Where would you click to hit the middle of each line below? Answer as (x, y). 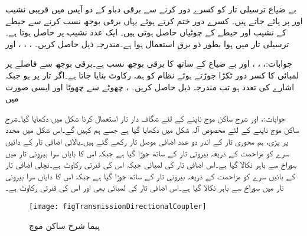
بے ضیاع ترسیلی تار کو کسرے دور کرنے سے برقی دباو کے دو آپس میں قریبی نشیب (151, 9)
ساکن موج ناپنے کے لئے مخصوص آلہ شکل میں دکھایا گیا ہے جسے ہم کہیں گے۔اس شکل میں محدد (152, 130)
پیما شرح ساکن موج (65, 225)
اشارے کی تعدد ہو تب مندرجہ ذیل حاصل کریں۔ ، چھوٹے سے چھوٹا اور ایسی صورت (150, 86)
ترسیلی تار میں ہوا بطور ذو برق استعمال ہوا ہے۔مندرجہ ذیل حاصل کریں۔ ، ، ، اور (147, 43)
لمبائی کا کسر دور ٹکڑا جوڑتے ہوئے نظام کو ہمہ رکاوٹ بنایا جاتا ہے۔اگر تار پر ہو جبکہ (152, 75)
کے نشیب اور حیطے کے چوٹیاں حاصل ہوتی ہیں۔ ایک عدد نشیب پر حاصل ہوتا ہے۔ (146, 32)
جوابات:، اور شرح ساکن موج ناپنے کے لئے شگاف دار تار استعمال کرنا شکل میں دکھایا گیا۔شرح (146, 118)
